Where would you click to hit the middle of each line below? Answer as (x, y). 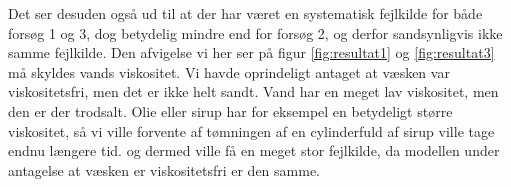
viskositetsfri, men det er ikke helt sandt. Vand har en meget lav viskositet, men (253, 91)
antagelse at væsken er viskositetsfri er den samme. (164, 169)
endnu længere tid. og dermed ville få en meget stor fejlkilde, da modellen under (254, 150)
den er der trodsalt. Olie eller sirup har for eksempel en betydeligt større (230, 110)
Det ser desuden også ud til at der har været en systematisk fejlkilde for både (245, 13)
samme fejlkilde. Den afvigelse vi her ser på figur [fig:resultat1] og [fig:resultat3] (251, 52)
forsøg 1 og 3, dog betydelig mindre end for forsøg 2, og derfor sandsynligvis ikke (255, 32)
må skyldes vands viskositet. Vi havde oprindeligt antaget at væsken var (229, 71)
